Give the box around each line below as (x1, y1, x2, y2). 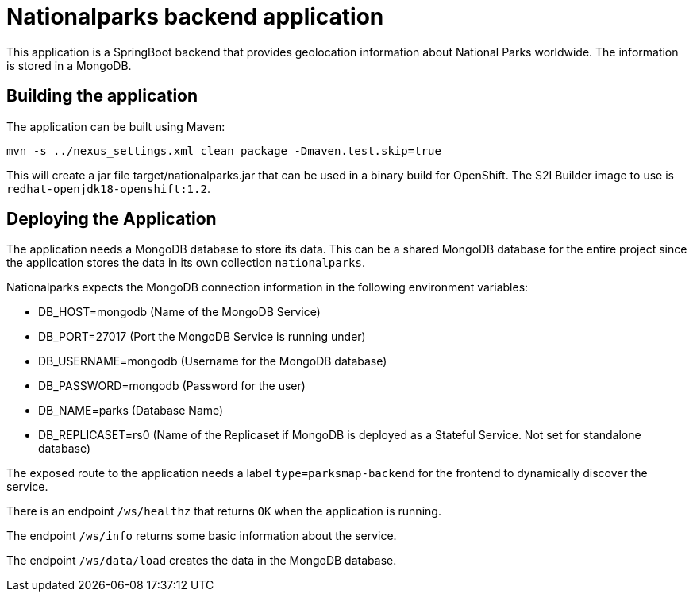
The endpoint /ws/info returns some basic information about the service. (6, 529, 397, 543)
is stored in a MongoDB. (6, 58, 132, 72)
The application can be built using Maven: (6, 119, 225, 133)
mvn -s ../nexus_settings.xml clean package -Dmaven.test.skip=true (6, 144, 441, 157)
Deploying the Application (6, 209, 217, 230)
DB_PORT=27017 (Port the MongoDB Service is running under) (38, 330, 366, 344)
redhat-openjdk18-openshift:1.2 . (6, 181, 210, 195)
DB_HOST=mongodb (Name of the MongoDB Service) (38, 305, 321, 319)
